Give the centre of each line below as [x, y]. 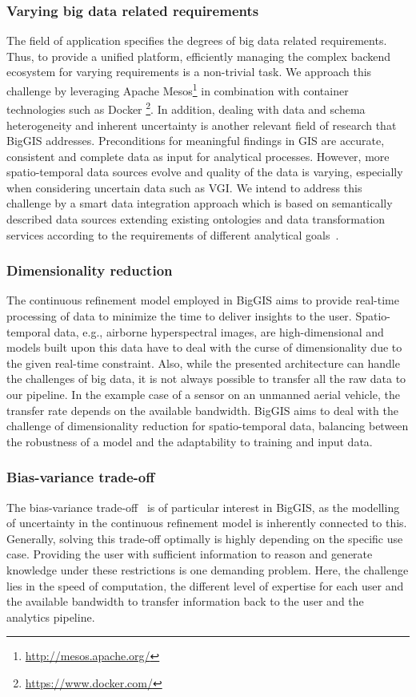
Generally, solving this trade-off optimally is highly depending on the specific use [205, 538]
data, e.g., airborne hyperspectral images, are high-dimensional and [219, 331]
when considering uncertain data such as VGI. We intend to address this [184, 187]
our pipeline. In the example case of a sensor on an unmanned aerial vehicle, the [203, 395]
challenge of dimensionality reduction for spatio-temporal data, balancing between [208, 426]
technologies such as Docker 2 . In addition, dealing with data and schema [186, 108]
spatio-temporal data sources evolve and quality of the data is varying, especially [205, 172]
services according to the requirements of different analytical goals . [173, 234]
